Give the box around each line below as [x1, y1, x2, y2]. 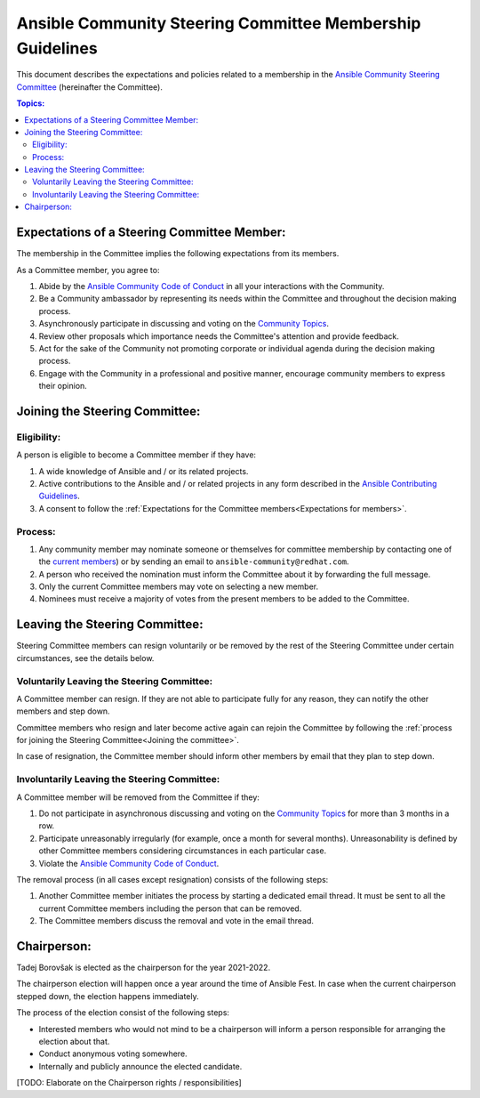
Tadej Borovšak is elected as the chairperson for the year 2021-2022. [16, 962, 271, 973]
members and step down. [16, 706, 110, 716]
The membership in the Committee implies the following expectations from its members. [16, 248, 340, 259]
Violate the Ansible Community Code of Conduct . [38, 858, 220, 868]
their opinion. [38, 381, 88, 392]
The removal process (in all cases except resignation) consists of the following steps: [16, 874, 329, 884]
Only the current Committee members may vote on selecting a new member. [38, 581, 319, 592]
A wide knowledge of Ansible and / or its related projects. [38, 465, 249, 476]
